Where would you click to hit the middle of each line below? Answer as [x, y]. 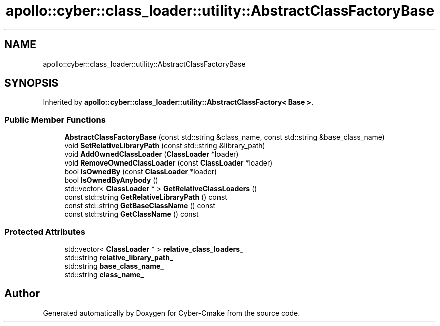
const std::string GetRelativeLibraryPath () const [146, 197]
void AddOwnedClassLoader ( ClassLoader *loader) [151, 154]
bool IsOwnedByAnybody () [111, 180]
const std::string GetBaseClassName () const [140, 206]
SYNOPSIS [31, 83]
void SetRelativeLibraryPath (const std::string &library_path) [165, 146]
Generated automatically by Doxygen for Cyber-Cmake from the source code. [172, 313]
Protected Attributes [45, 231]
